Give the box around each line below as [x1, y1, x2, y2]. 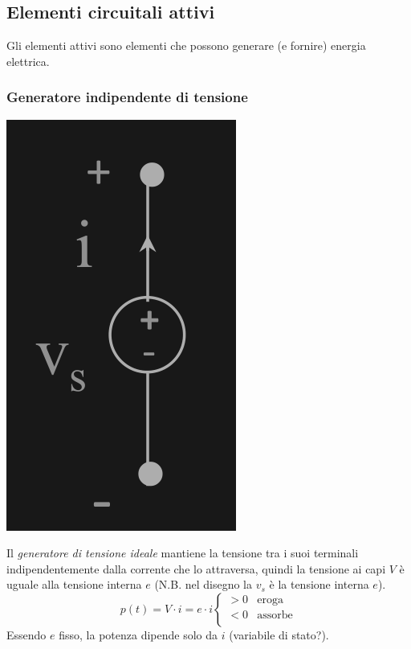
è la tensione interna [269, 576, 369, 593]
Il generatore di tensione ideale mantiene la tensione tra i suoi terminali [6, 544, 359, 561]
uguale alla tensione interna [6, 576, 142, 593]
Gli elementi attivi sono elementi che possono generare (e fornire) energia [6, 37, 366, 54]
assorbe [257, 610, 293, 622]
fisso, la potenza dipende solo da [59, 626, 218, 643]
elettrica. [6, 52, 50, 69]
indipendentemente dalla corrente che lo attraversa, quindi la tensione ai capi [6, 560, 386, 577]
